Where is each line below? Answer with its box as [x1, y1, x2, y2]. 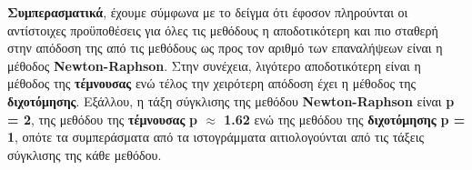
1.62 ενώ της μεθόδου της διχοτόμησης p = [224, 109, 466, 128]
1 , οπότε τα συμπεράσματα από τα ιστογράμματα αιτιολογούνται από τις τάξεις [7, 127, 425, 146]
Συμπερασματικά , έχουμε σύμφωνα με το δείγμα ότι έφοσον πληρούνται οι [7, 3, 408, 21]
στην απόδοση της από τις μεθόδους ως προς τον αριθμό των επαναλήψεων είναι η [7, 38, 443, 57]
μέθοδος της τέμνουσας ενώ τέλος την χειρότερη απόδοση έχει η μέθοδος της [7, 74, 417, 93]
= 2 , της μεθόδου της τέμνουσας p [7, 109, 197, 128]
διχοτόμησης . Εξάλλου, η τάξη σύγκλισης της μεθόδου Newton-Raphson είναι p [7, 91, 455, 110]
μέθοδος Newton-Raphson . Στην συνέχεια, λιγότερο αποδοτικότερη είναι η [7, 55, 421, 75]
